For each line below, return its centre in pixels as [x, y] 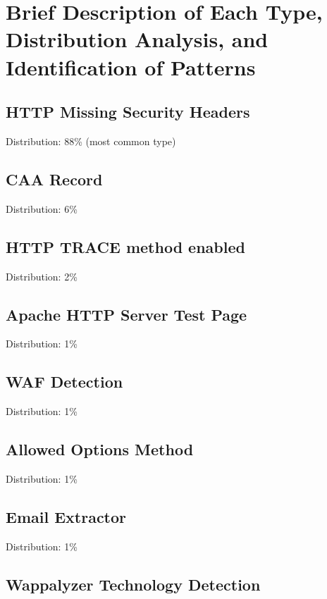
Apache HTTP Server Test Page [127, 314]
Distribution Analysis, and [137, 39]
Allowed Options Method [100, 449]
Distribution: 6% [42, 208]
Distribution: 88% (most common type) [91, 141]
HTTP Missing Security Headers [128, 112]
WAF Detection [64, 382]
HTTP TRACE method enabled [125, 246]
